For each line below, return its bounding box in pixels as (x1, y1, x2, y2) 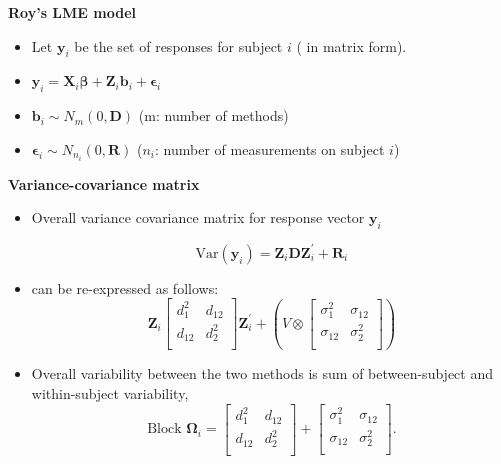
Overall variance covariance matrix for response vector (31, 207, 365, 228)
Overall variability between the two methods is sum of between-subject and (31, 363, 493, 384)
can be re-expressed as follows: (31, 277, 219, 298)
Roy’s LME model (8, 2, 136, 22)
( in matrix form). (296, 35, 407, 56)
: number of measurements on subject (155, 138, 385, 159)
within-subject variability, (31, 382, 189, 403)
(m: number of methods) (138, 105, 289, 126)
